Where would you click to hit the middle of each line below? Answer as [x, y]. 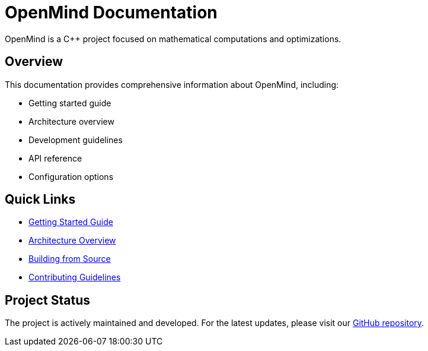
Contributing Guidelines [75, 277]
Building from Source [70, 259]
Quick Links [40, 200]
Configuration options [71, 176]
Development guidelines [76, 140]
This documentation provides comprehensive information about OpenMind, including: [172, 84]
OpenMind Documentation [111, 12]
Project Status [48, 300]
